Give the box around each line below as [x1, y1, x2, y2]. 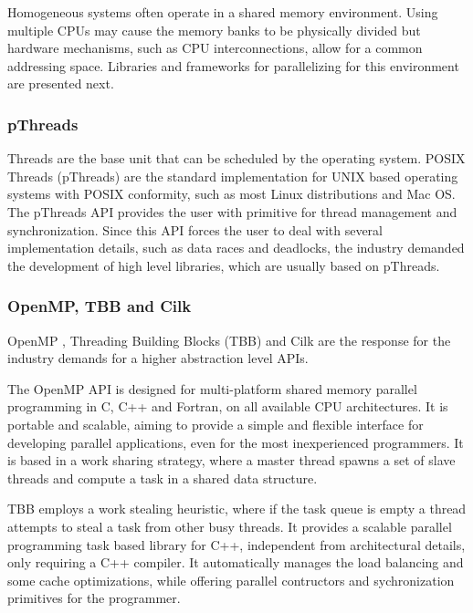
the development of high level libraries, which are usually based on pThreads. [7, 255, 440, 275]
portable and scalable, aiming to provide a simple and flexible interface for [7, 414, 424, 433]
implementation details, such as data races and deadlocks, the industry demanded [7, 238, 465, 257]
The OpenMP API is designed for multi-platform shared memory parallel [7, 379, 417, 398]
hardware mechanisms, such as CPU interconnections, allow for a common [7, 38, 423, 57]
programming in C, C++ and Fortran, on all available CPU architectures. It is [7, 397, 448, 416]
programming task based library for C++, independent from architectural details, [7, 535, 466, 554]
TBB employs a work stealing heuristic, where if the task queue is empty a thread [7, 499, 467, 518]
